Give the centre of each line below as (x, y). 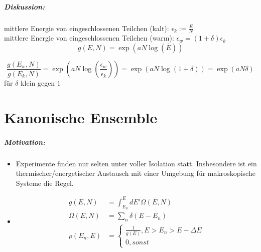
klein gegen (38, 82)
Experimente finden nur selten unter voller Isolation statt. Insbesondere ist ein (136, 163)
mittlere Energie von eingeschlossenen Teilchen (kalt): (87, 28)
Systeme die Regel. (45, 183)
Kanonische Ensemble (81, 117)
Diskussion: (25, 6)
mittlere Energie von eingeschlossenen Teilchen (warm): (89, 38)
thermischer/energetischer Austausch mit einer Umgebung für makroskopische (136, 173)
